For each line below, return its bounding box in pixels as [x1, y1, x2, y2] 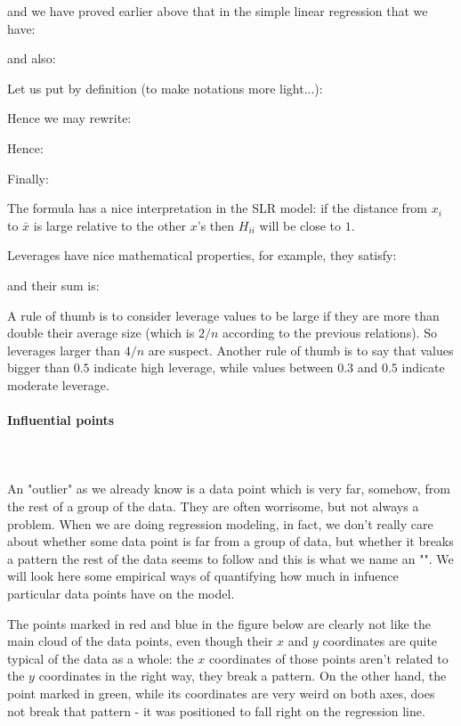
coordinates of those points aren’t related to [209, 649, 449, 667]
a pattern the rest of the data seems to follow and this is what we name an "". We [7, 549, 454, 567]
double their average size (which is [7, 323, 195, 342]
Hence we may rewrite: [7, 109, 132, 127]
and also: [7, 49, 56, 68]
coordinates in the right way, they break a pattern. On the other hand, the [38, 666, 447, 685]
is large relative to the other [33, 216, 187, 234]
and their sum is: [7, 275, 100, 294]
